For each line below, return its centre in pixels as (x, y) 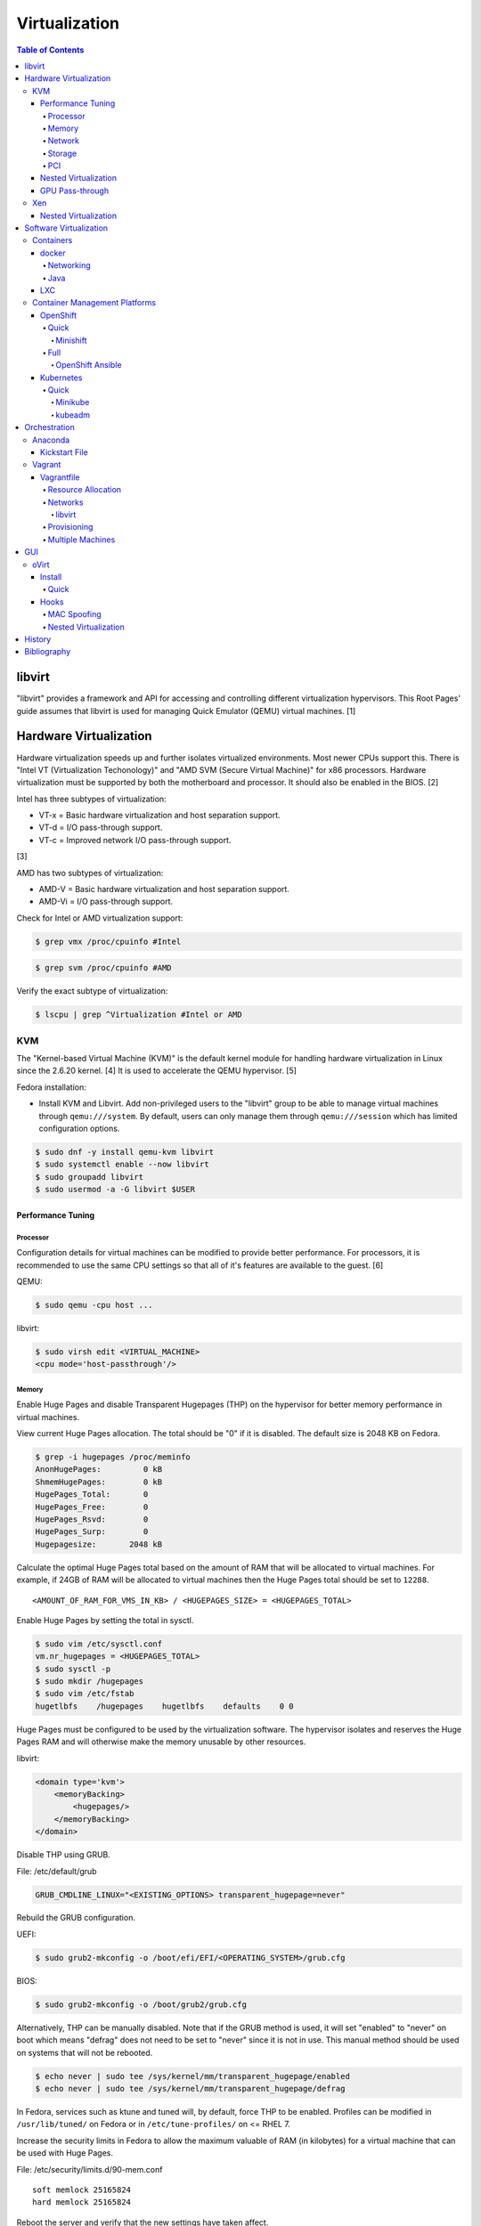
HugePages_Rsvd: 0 (92, 1519)
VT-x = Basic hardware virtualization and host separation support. (159, 816)
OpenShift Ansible (89, 365)
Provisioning (70, 527)
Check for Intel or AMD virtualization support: (100, 918)
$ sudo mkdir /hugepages (90, 1682)
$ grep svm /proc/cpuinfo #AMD (104, 968)
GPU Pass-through (75, 191)
